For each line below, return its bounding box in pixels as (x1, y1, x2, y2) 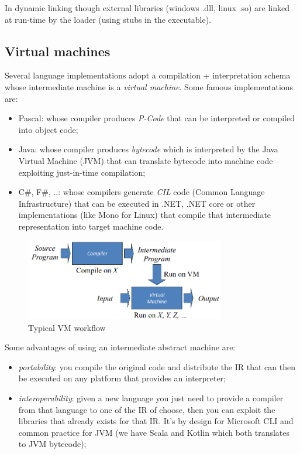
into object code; (18, 123, 78, 135)
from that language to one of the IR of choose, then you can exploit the (18, 403, 275, 415)
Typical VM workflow (28, 321, 106, 333)
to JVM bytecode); (18, 438, 87, 450)
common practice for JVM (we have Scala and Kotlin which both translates (18, 426, 290, 438)
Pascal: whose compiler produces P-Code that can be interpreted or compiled (18, 112, 295, 124)
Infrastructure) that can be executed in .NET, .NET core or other (18, 197, 256, 209)
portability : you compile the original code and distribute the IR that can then (18, 360, 295, 373)
